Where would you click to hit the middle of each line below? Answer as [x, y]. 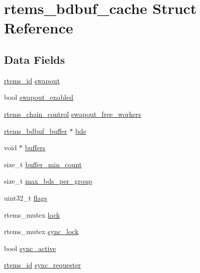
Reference [39, 28]
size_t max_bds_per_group [48, 181]
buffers [35, 147]
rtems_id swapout [32, 80]
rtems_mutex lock [32, 214]
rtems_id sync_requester [43, 265]
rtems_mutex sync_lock [41, 231]
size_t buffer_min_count [43, 164]
